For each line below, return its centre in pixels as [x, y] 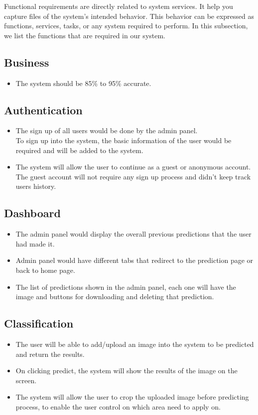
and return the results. [50, 354]
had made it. [35, 243]
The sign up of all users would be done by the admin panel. [107, 130]
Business [27, 62]
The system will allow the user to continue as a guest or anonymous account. [133, 167]
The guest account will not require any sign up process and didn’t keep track [133, 176]
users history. [36, 186]
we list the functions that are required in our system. [85, 35]
